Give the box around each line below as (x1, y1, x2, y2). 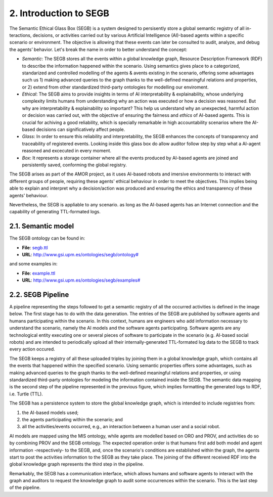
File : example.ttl (22, 270, 56, 276)
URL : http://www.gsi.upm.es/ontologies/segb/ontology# (22, 252, 139, 257)
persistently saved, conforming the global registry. (22, 162, 127, 168)
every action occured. (9, 346, 55, 352)
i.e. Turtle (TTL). (9, 391, 43, 397)
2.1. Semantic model (9, 222, 74, 231)
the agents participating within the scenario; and (22, 416, 123, 422)
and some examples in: (9, 261, 58, 267)
